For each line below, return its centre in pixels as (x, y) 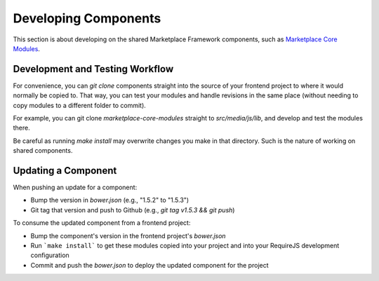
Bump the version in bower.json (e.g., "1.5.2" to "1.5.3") (110, 200)
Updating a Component (65, 171)
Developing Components (87, 18)
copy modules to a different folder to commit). (80, 105)
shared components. (43, 151)
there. (22, 128)
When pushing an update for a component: (75, 187)
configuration (50, 255)
